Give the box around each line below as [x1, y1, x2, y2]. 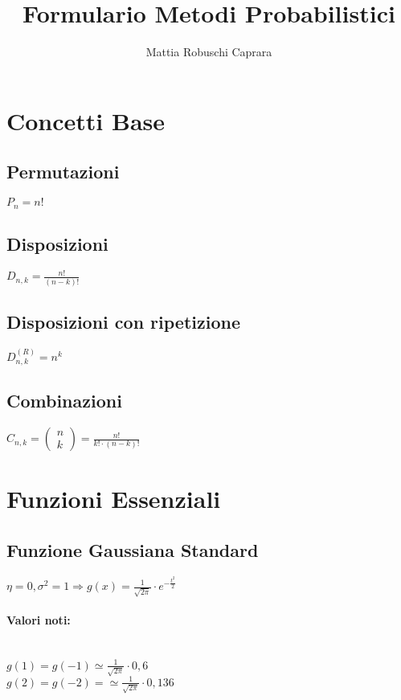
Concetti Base [6, 104, 166, 137]
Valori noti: [6, 612, 71, 628]
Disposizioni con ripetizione [6, 309, 240, 334]
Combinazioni [6, 388, 122, 413]
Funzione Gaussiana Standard [6, 538, 259, 562]
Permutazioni [6, 159, 120, 184]
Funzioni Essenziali [6, 482, 221, 515]
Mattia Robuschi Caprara [145, 43, 272, 60]
